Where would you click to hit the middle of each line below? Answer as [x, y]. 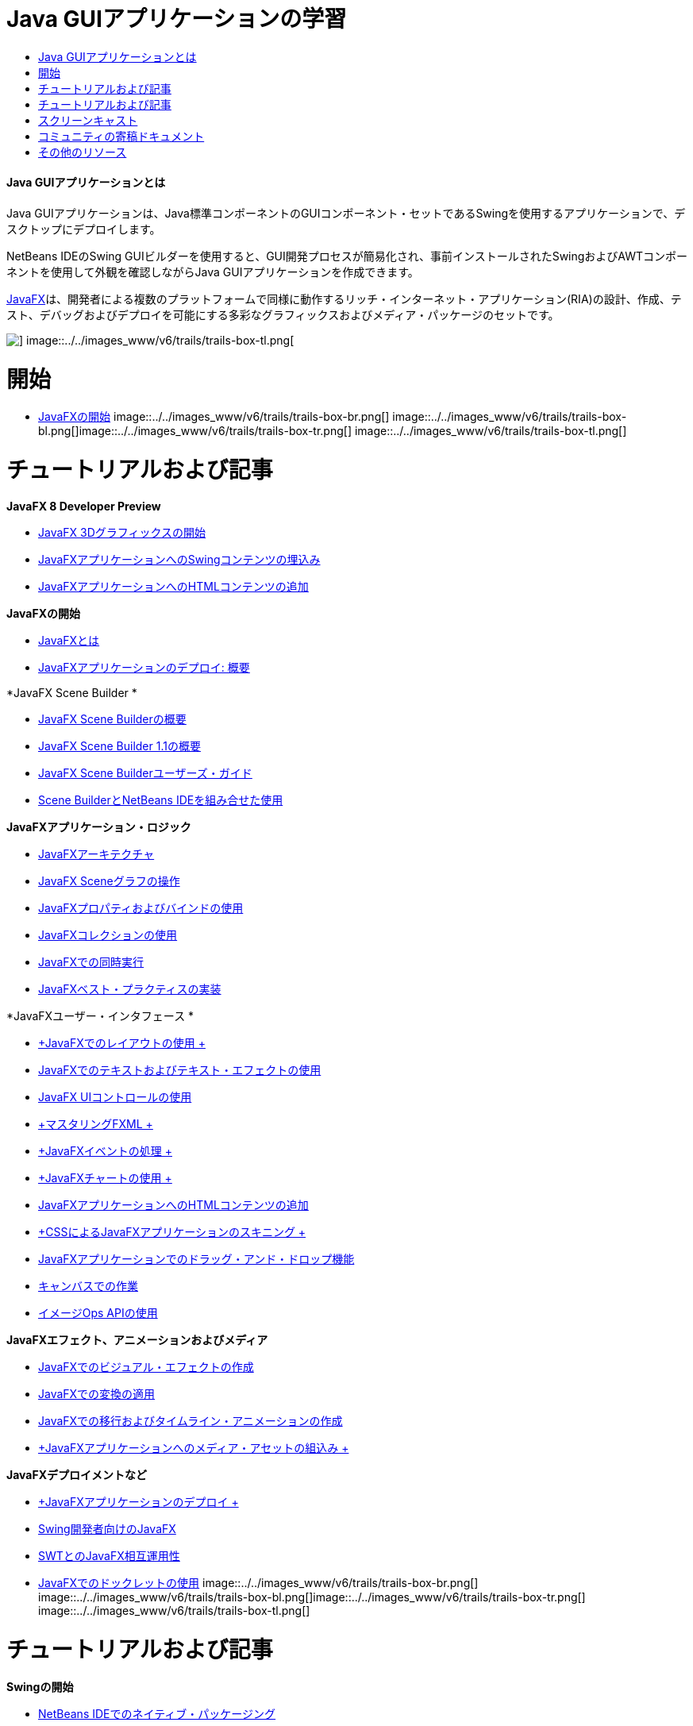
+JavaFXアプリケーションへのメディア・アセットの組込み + [194, 1447]
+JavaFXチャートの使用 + [105, 1177]
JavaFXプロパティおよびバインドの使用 [141, 907]
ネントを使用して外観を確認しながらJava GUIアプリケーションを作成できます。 [213, 272]
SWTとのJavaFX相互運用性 [109, 1555]
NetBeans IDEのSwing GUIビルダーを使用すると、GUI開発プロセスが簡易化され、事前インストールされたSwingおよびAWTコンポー [347, 256]
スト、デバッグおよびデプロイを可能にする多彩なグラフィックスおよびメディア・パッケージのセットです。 [283, 314]
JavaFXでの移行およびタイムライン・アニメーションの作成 [191, 1420]
